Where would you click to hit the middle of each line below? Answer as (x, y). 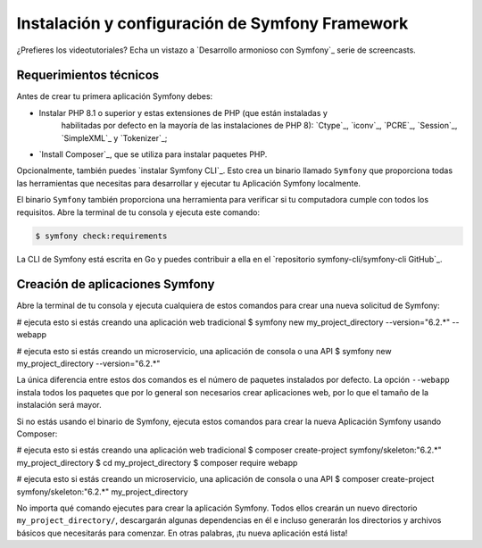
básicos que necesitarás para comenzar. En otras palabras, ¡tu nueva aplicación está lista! (182, 533)
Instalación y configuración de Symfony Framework (212, 23)
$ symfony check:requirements (101, 236)
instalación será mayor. (59, 405)
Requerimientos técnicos (88, 75)
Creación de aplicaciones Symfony (116, 284)
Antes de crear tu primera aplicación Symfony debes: (115, 96)
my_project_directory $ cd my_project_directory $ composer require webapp (157, 462)
